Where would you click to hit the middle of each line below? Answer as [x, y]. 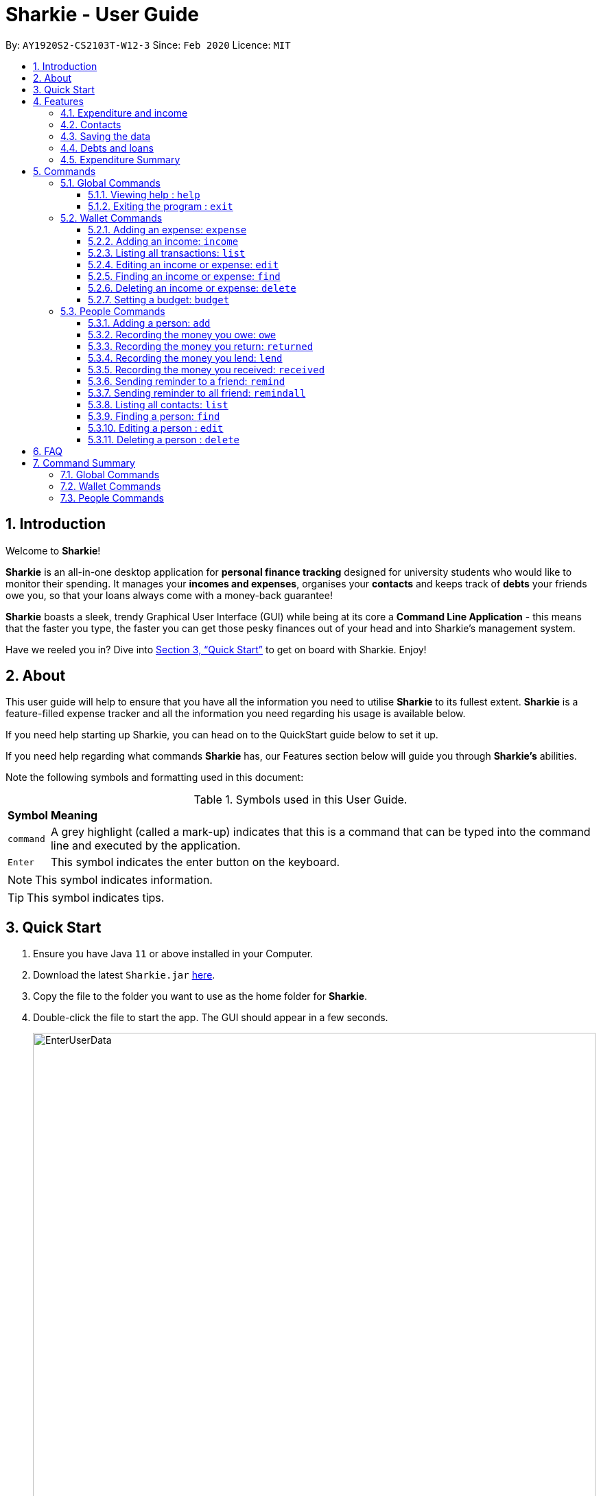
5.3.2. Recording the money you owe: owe [182, 334]
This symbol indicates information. [124, 880]
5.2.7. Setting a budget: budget [159, 299]
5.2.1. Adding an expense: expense [167, 229]
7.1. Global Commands [110, 474]
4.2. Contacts [91, 124]
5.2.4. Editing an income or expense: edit [184, 264]
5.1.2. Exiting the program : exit [161, 206]
